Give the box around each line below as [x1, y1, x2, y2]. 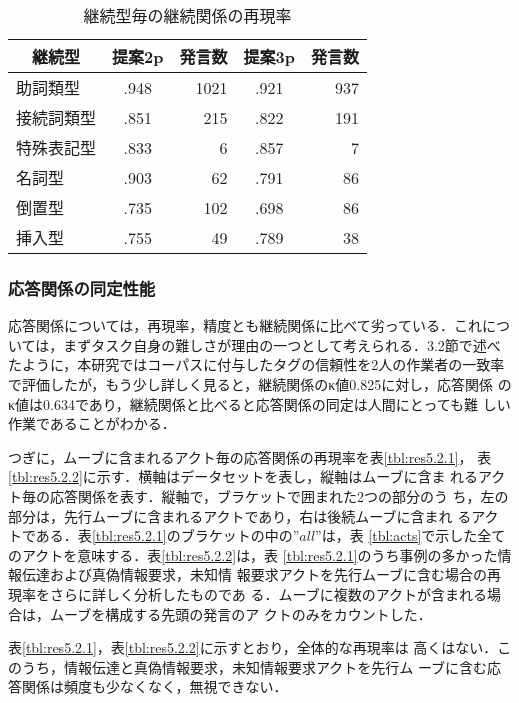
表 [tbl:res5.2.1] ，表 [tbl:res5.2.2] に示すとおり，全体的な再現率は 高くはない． [8, 637, 498, 658]
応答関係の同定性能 [8, 275, 156, 300]
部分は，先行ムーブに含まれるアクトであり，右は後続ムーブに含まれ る [8, 505, 472, 526]
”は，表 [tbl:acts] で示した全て [315, 525, 506, 546]
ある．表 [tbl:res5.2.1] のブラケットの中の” [35, 525, 300, 546]
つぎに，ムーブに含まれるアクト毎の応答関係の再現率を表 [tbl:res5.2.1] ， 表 [8, 446, 492, 467]
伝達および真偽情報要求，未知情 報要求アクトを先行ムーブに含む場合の [21, 564, 488, 585]
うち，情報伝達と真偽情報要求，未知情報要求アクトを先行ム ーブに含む [21, 656, 488, 677]
